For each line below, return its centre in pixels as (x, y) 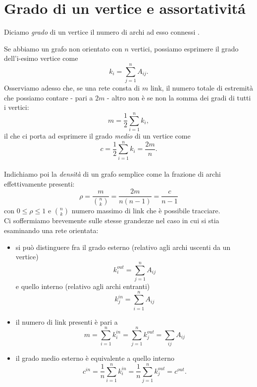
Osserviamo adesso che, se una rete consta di (72, 88)
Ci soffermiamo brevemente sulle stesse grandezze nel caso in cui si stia (112, 220)
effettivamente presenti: (39, 183)
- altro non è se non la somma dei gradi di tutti (179, 97)
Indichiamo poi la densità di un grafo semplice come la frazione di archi (112, 174)
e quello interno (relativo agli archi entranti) (83, 286)
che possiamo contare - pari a (49, 97)
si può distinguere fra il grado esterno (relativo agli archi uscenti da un (123, 247)
